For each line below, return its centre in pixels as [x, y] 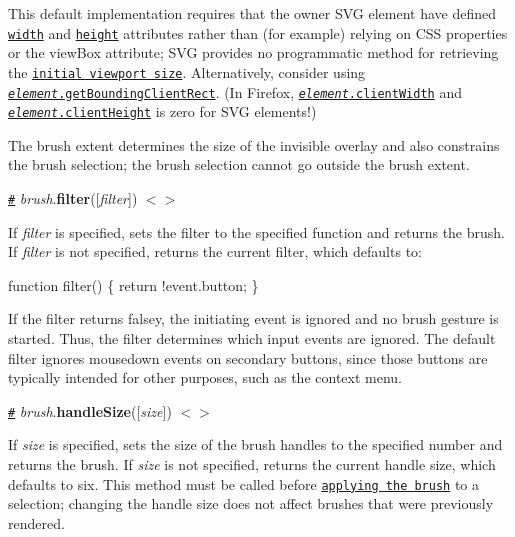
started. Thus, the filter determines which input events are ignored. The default [252, 338]
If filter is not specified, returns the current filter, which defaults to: [215, 251]
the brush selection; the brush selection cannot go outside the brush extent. [239, 164]
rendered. [36, 522]
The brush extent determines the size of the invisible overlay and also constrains [254, 144]
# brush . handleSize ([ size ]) [90, 410]
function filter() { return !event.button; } [133, 284]
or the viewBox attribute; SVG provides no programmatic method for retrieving [253, 52]
